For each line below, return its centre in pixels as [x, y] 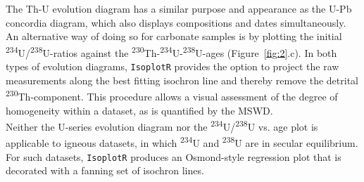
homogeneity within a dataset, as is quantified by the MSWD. [139, 110]
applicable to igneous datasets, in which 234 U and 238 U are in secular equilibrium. [182, 142]
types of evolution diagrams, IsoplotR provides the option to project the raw [172, 66]
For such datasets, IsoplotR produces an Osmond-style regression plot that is [174, 156]
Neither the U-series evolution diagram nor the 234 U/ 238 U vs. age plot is [162, 125]
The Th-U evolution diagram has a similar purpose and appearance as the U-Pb [179, 8]
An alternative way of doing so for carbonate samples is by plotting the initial [174, 36]
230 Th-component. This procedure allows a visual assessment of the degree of [172, 95]
